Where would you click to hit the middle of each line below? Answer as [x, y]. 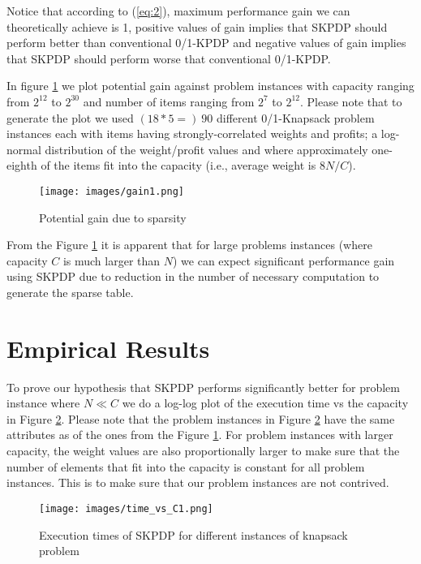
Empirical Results [108, 348]
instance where [43, 403]
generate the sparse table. [70, 292]
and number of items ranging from [169, 101]
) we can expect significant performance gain [284, 260]
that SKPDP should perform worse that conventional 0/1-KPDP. [169, 58]
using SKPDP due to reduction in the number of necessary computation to [193, 276]
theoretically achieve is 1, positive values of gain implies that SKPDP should [197, 26]
